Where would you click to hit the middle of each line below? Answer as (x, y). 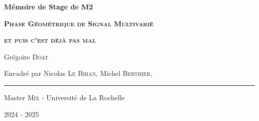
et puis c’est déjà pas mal (50, 40)
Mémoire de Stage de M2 (49, 6)
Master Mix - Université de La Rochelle (65, 97)
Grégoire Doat (26, 56)
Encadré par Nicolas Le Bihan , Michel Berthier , (78, 73)
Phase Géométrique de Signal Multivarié (79, 23)
